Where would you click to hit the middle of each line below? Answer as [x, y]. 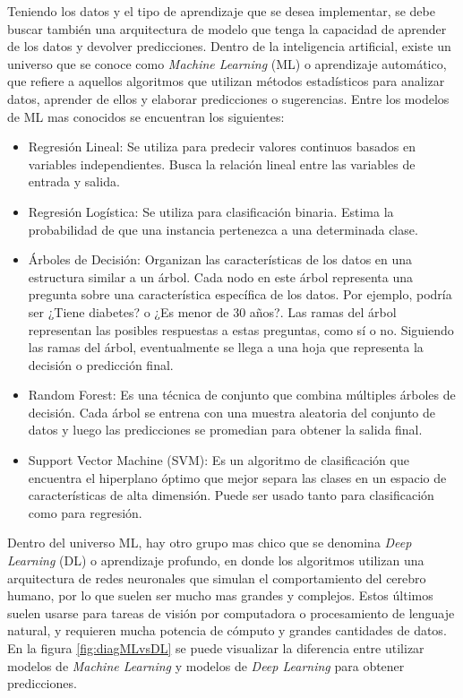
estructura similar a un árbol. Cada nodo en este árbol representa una [220, 276]
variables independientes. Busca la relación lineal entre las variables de [222, 164]
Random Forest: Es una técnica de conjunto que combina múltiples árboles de [242, 395]
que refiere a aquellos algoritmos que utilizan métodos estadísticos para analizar [226, 81]
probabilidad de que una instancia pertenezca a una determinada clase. [223, 229]
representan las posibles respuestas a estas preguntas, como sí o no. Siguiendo [241, 329]
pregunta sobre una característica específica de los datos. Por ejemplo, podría [240, 294]
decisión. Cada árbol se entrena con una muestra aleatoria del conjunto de [232, 412]
